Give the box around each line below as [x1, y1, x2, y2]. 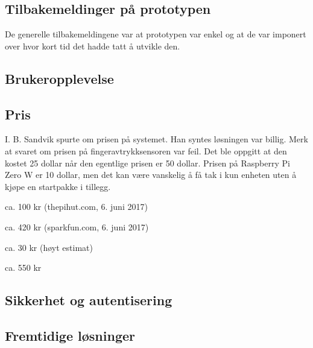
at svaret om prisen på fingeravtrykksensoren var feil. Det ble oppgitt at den [5, 144, 287, 157]
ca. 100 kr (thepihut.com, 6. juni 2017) [5, 200, 148, 213]
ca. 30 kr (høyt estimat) [5, 241, 93, 253]
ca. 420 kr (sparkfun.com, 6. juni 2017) [5, 220, 149, 233]
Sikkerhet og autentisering [5, 291, 172, 309]
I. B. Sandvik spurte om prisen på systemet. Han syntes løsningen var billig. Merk [5, 133, 308, 145]
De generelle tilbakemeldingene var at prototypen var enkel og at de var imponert [5, 28, 306, 40]
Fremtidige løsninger [5, 326, 135, 344]
